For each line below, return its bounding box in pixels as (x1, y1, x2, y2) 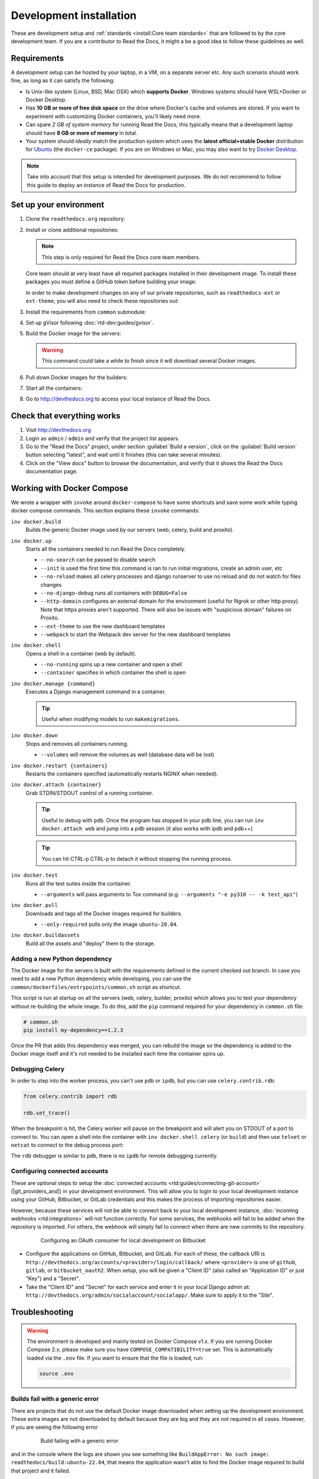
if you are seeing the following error (11, 1423, 98, 1431)
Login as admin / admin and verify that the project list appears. (25, 435, 180, 442)
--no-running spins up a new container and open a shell (40, 661, 183, 668)
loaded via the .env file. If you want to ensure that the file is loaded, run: (27, 1354, 204, 1361)
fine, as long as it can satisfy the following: (11, 77, 115, 84)
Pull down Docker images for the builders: (25, 373, 128, 381)
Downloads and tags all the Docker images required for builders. (25, 910, 183, 917)
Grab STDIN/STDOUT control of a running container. (25, 789, 154, 796)
